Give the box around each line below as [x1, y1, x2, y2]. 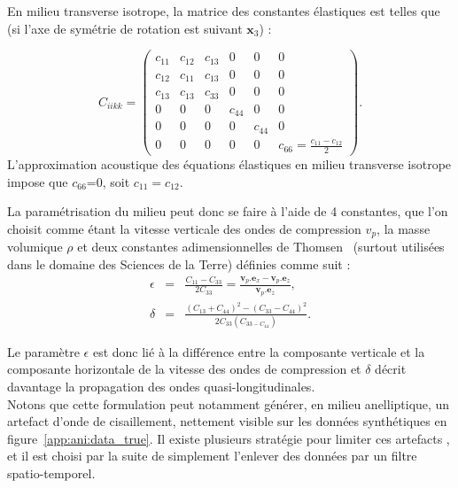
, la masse [376, 220, 431, 238]
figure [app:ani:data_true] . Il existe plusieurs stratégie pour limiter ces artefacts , [7, 429, 450, 447]
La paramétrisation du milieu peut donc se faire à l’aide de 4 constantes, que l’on [7, 202, 448, 221]
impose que [7, 172, 68, 190]
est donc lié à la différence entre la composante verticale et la [92, 342, 425, 360]
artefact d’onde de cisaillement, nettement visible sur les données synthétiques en [7, 412, 447, 430]
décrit [375, 360, 407, 378]
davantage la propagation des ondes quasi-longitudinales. [7, 377, 315, 396]
